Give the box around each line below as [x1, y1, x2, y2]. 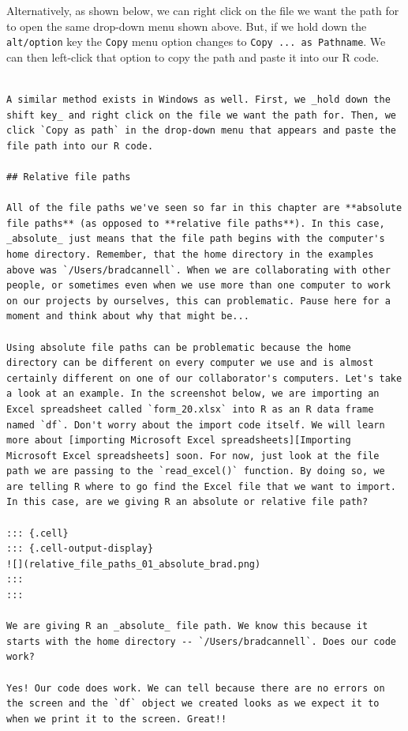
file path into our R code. [6, 140, 154, 152]
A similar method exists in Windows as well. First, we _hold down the [6, 94, 391, 106]
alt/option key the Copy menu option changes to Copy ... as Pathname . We [6, 33, 386, 50]
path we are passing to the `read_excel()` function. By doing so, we [6, 465, 385, 477]
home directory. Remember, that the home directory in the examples [6, 248, 374, 260]
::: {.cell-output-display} [6, 543, 154, 555]
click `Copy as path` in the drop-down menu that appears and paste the [6, 125, 396, 137]
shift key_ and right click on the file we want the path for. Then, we [6, 109, 396, 121]
